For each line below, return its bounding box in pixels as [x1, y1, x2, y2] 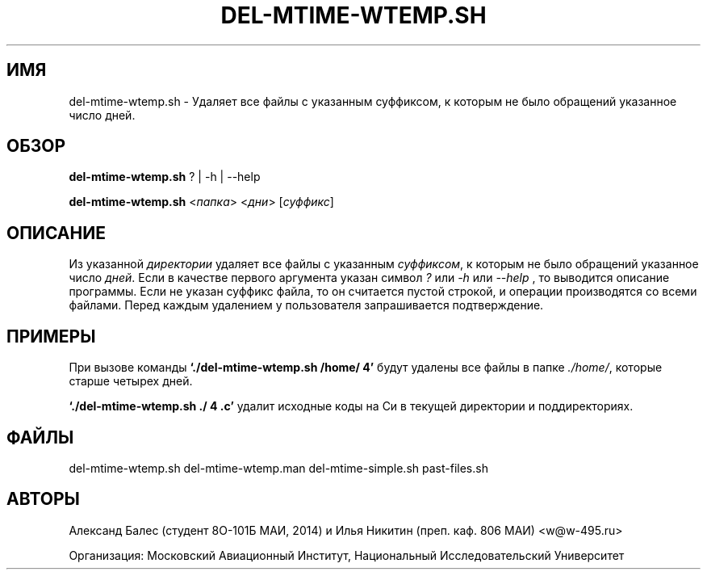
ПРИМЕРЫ [6, 326, 96, 347]
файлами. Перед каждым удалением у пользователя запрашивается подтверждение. [69, 298, 544, 313]
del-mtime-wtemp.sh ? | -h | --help [69, 170, 261, 184]
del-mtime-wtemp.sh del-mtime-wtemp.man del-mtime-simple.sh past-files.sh [69, 460, 488, 475]
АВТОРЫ [6, 489, 80, 510]
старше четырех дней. [69, 374, 193, 389]
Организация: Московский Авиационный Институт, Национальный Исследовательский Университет [69, 548, 625, 562]
